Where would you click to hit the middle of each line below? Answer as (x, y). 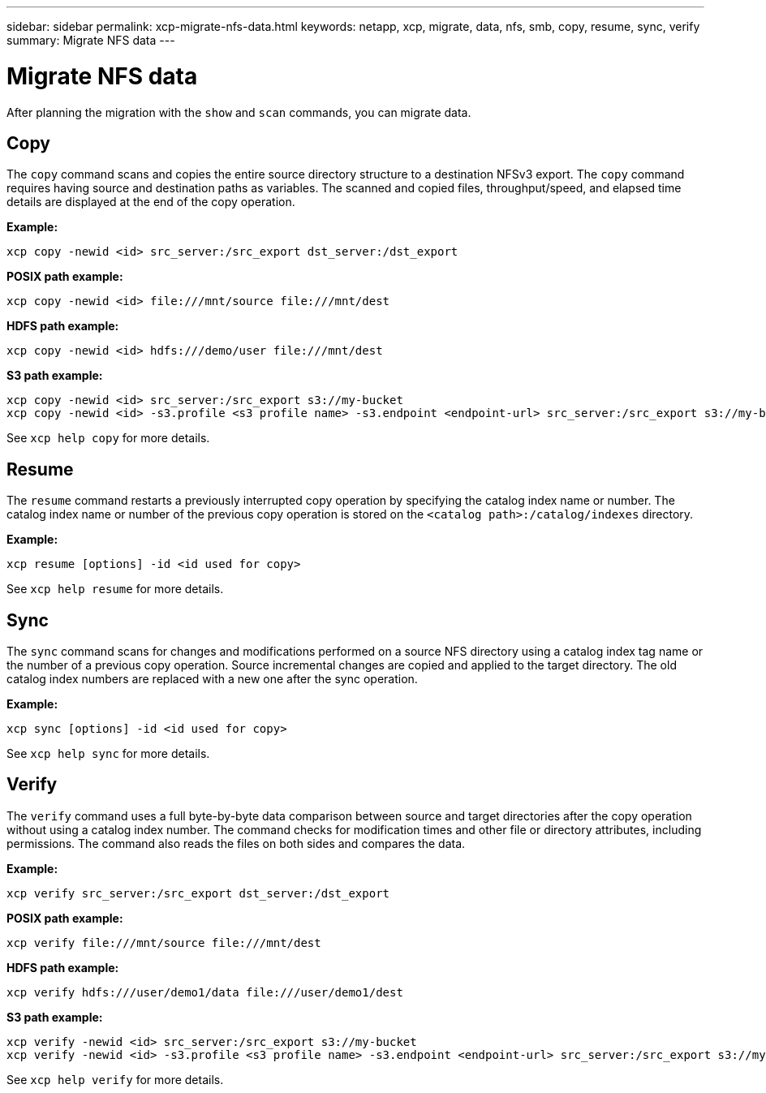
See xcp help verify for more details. (115, 1079)
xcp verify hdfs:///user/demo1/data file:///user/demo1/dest (205, 992)
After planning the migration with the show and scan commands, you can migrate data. (239, 112)
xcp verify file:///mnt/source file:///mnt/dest (164, 942)
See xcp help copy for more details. (108, 438)
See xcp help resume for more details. (115, 589)
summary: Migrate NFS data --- (91, 40)
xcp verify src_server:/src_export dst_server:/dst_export (198, 893)
